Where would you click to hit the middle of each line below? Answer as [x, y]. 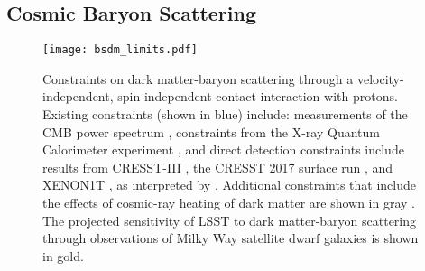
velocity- [380, 78]
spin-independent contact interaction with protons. [258, 96]
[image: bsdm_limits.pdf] [120, 50]
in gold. [63, 255]
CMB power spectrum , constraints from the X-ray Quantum [211, 131]
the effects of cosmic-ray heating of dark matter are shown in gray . [229, 203]
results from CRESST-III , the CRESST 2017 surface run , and [218, 167]
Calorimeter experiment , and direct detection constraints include [223, 150]
